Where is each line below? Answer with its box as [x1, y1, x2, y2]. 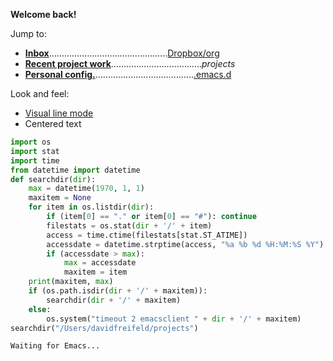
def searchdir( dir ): [10, 174, 97, 184]
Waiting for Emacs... [10, 341, 101, 351]
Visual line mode [24, 107, 94, 119]
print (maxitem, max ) [28, 277, 114, 287]
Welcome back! [10, 9, 77, 20]
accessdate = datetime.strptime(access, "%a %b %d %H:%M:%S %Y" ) [46, 239, 325, 249]
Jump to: [10, 28, 47, 39]
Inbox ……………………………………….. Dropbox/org [24, 47, 220, 59]
